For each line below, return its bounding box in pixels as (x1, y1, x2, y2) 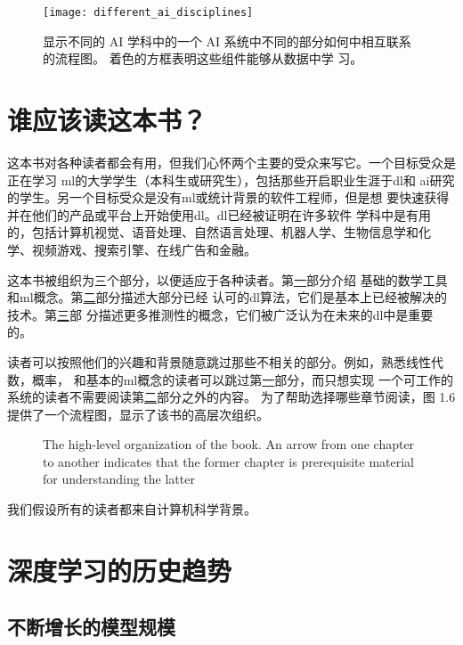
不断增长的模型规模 (7, 613, 175, 641)
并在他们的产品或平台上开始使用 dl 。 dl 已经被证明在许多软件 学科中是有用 (7, 205, 432, 224)
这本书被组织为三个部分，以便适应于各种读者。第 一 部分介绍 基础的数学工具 (7, 270, 448, 289)
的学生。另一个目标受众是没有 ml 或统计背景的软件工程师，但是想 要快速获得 (7, 188, 450, 207)
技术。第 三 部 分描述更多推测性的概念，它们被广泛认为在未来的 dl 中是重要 (7, 305, 434, 323)
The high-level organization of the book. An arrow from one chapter (43, 435, 415, 453)
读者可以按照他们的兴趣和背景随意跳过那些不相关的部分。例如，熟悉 (7, 352, 406, 371)
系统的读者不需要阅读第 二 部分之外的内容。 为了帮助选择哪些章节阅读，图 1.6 (7, 388, 456, 406)
